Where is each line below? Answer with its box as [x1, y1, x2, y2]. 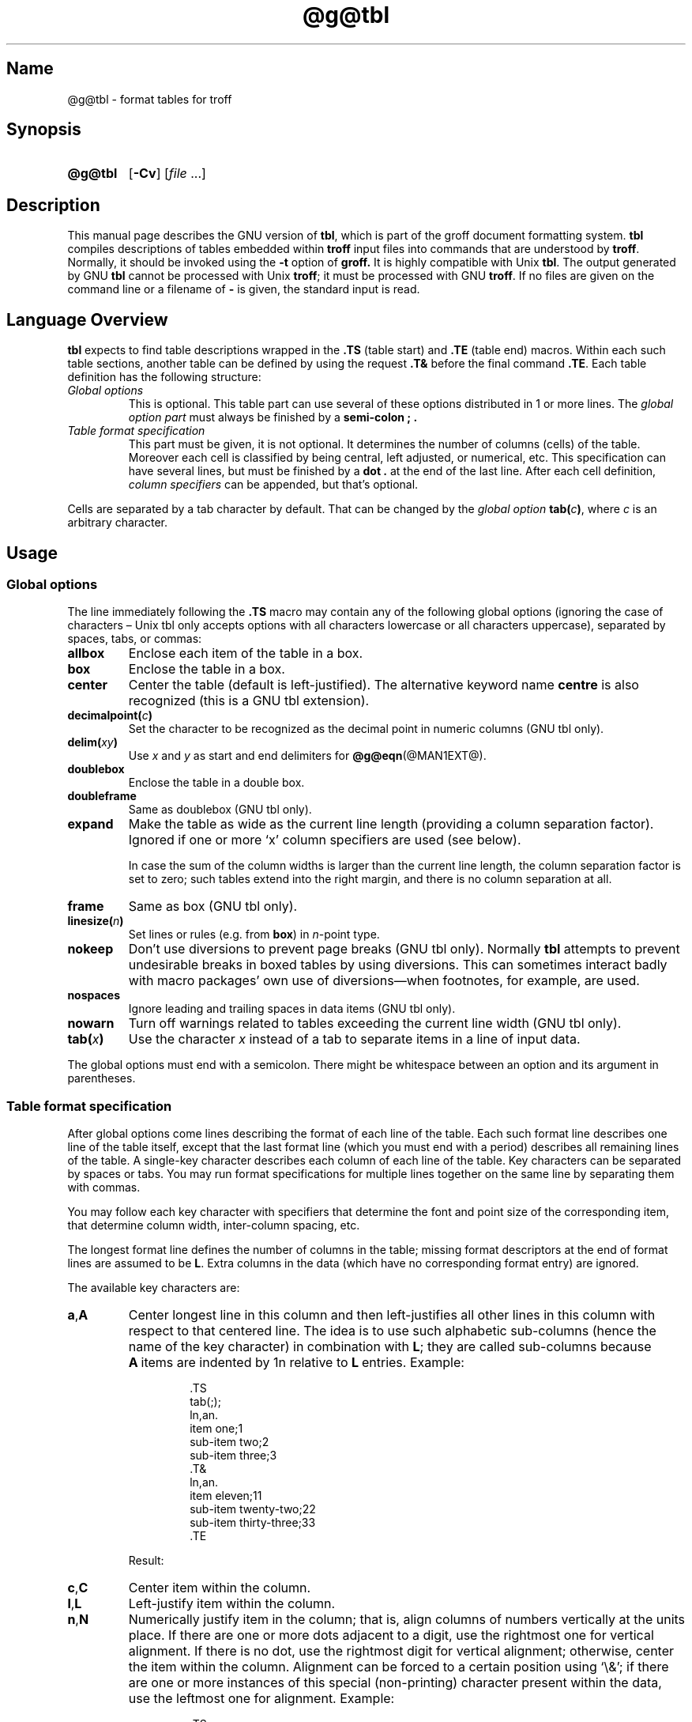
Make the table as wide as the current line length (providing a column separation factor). [128, 816, 654, 833]
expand [67, 816, 114, 833]
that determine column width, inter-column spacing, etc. [67, 1218, 360, 1233]
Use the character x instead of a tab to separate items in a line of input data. [128, 1031, 581, 1048]
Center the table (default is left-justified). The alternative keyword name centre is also [128, 677, 639, 693]
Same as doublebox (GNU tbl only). [128, 802, 312, 817]
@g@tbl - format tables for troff [67, 92, 232, 106]
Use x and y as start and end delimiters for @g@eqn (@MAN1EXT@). [128, 749, 487, 763]
